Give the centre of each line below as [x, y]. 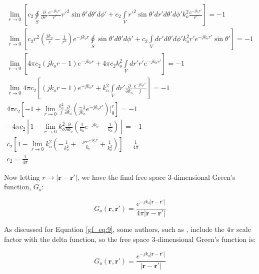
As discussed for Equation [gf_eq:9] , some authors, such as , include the [114, 229]
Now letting [22, 177]
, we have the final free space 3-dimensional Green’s [156, 177]
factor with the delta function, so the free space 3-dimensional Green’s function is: [130, 239]
